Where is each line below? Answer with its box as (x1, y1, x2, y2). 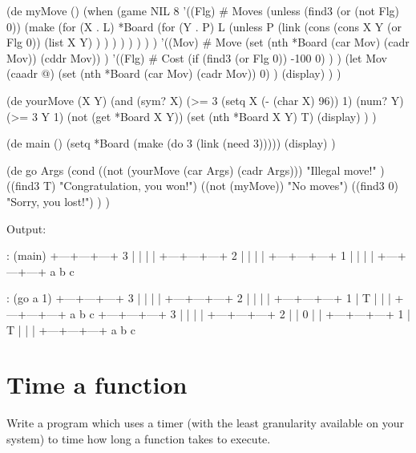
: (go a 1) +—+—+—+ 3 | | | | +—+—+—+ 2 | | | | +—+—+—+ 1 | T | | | (6, 289, 391, 306)
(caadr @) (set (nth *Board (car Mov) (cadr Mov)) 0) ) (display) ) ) (6, 65, 341, 82)
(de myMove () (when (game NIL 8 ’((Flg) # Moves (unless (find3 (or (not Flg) (6, 2, 400, 18)
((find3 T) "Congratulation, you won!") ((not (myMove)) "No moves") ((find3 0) (6, 177, 398, 194)
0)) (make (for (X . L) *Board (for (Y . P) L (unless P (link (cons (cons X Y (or (6, 18, 402, 34)
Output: (6, 220, 46, 237)
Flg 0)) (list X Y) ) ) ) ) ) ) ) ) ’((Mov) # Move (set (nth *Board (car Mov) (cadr (6, 34, 410, 51)
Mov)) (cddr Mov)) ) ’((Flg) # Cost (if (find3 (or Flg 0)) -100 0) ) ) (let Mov (6, 49, 387, 66)
